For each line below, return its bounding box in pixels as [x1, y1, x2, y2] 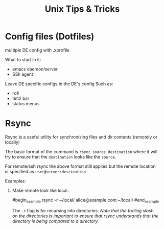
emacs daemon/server [12, 66, 58, 72]
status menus [12, 100, 40, 106]
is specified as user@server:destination [5, 168, 86, 174]
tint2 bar [12, 95, 29, 101]
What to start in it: [5, 56, 41, 62]
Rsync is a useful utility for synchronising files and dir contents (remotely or [5, 134, 158, 140]
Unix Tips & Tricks [45, 3, 120, 15]
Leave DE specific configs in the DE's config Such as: [5, 81, 114, 87]
